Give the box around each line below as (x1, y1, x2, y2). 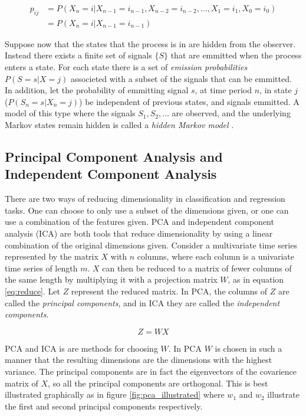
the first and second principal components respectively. (5, 399, 203, 412)
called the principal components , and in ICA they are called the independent (5, 296, 280, 309)
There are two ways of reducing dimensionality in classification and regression (5, 192, 285, 205)
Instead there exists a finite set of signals (5, 49, 152, 61)
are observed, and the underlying (172, 107, 291, 119)
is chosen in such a (215, 342, 282, 354)
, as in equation (228, 273, 284, 286)
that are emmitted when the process (170, 49, 302, 61)
